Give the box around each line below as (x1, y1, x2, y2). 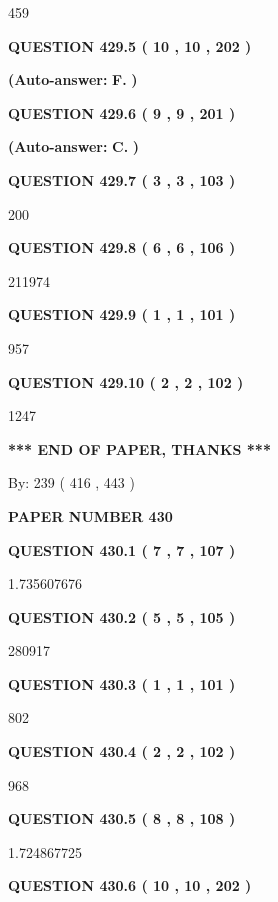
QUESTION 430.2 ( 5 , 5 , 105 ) (8, 606, 236, 627)
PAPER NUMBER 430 (8, 505, 173, 526)
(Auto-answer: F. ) (8, 69, 138, 90)
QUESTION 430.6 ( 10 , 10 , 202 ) (8, 875, 252, 896)
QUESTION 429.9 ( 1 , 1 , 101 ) (8, 304, 236, 325)
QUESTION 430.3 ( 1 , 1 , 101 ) (8, 673, 236, 694)
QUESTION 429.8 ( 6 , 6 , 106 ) (8, 237, 236, 258)
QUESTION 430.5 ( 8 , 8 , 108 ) (8, 808, 236, 829)
